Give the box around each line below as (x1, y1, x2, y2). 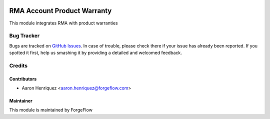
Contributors (9, 75, 37, 82)
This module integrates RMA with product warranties (9, 20, 118, 26)
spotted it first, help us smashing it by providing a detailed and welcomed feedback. (9, 50, 182, 56)
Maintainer (9, 98, 32, 103)
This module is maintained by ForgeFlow (9, 107, 92, 113)
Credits (9, 62, 27, 69)
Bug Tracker (9, 32, 40, 39)
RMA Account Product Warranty (9, 6, 112, 15)
